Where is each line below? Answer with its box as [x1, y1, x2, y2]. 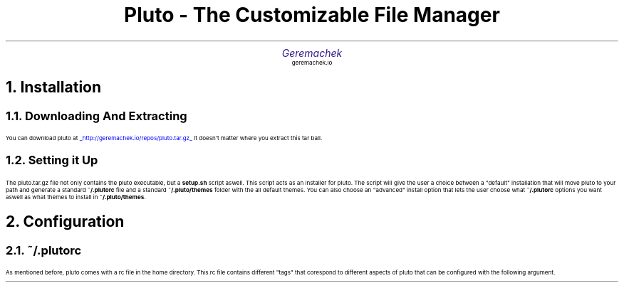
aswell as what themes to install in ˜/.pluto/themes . [6, 193, 146, 201]
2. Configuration [6, 213, 125, 231]
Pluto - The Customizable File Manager [124, 3, 500, 27]
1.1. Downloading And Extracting [6, 108, 187, 123]
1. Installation [6, 78, 102, 97]
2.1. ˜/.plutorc [6, 242, 82, 257]
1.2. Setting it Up [6, 153, 98, 168]
